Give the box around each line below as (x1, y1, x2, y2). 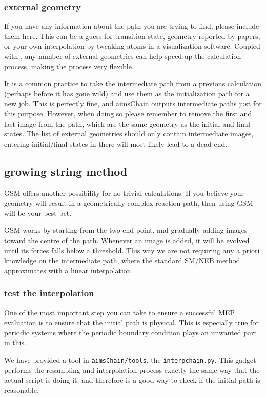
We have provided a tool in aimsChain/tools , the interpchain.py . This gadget (4, 354, 256, 365)
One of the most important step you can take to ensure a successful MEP (4, 307, 235, 317)
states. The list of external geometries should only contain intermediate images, (4, 128, 254, 139)
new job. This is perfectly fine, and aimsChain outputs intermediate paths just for (4, 98, 262, 109)
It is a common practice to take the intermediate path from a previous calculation (4, 78, 261, 89)
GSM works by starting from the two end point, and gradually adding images (4, 225, 248, 235)
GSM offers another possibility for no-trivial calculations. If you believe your (4, 187, 244, 198)
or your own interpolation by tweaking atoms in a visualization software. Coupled (4, 41, 260, 51)
